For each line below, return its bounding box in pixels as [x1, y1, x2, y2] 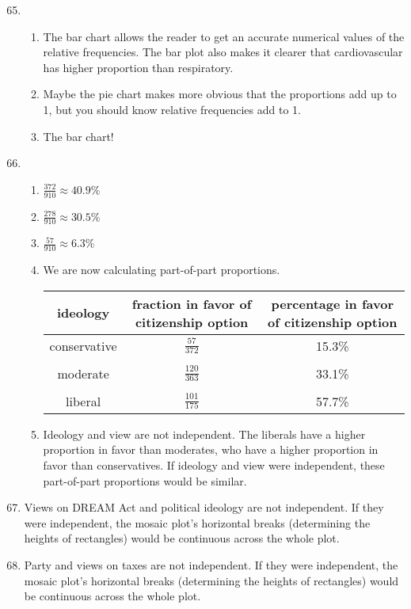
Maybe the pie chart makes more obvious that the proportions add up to [43, 86, 397, 102]
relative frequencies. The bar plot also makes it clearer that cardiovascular [43, 44, 403, 60]
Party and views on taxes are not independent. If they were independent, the [24, 556, 398, 573]
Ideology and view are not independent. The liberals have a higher [43, 425, 366, 442]
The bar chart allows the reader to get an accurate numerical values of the [43, 28, 405, 44]
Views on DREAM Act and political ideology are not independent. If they [24, 499, 384, 516]
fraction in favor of [131, 294, 252, 313]
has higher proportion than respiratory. [43, 59, 234, 75]
